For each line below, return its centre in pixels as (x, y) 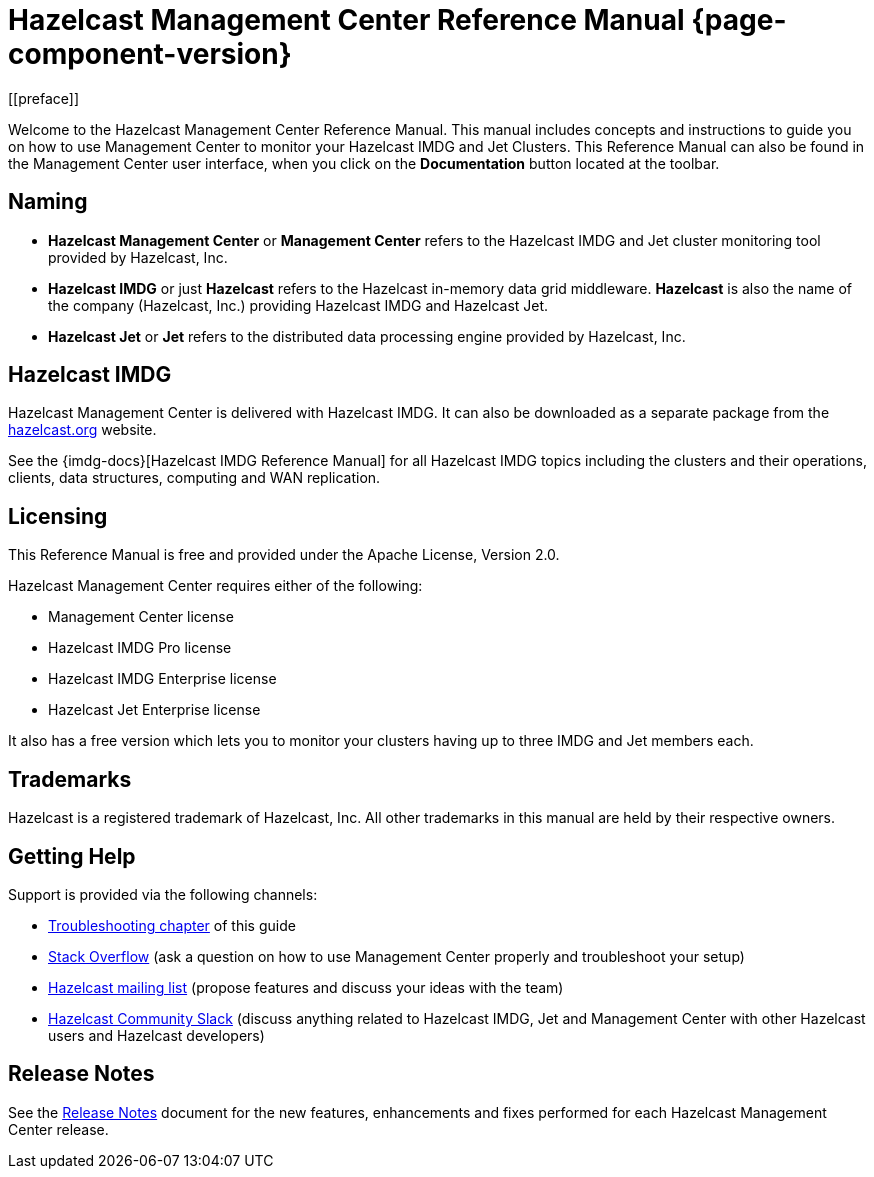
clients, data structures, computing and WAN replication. (194, 478)
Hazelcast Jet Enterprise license (154, 710)
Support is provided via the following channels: (163, 894)
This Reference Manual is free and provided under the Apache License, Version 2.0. (284, 555)
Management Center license (141, 617)
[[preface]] (44, 98)
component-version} (150, 54)
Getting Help (72, 856)
